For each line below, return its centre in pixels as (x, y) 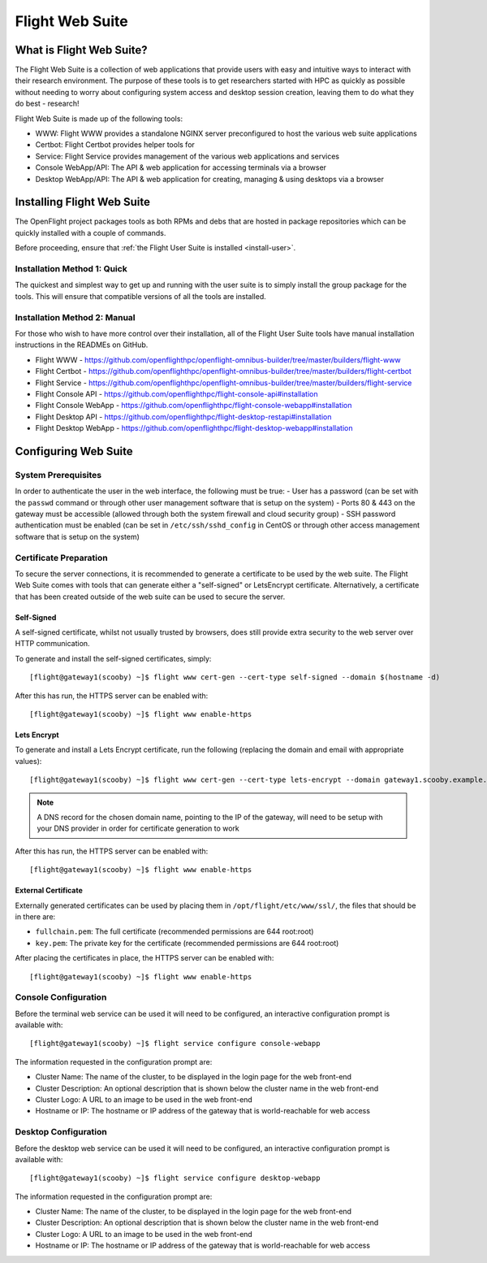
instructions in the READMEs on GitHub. (82, 345)
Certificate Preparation (62, 558)
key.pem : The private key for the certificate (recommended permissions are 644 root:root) (187, 943)
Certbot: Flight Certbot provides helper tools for (115, 145)
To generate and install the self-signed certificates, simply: (113, 658)
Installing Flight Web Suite (82, 202)
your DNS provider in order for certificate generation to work (138, 828)
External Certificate (49, 891)
